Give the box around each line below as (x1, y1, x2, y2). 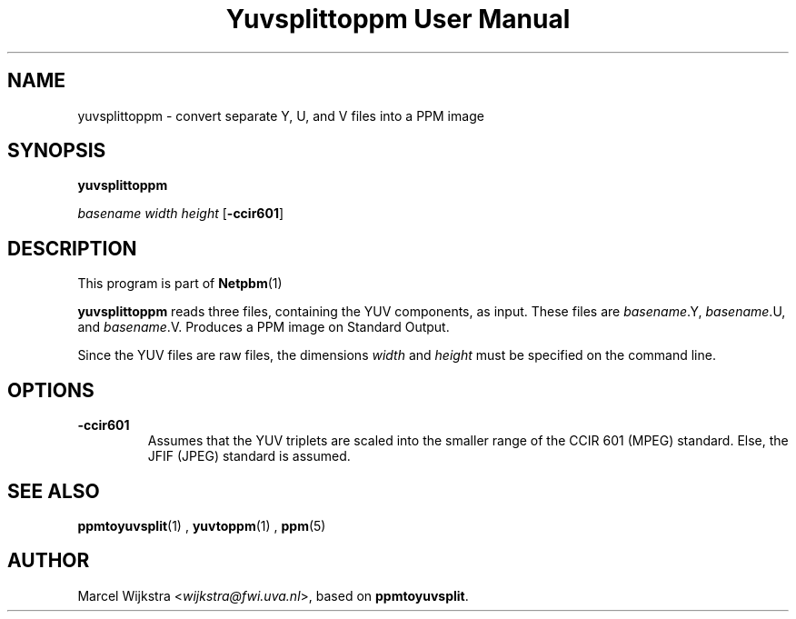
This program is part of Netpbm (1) (77, 275, 283, 292)
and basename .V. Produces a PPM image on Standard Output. (77, 319, 450, 335)
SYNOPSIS (7, 139, 106, 163)
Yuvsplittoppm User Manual (225, 4, 571, 35)
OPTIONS (7, 378, 95, 402)
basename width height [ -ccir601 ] (77, 205, 284, 222)
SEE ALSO (7, 479, 100, 503)
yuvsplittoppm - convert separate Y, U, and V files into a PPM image (77, 107, 484, 124)
